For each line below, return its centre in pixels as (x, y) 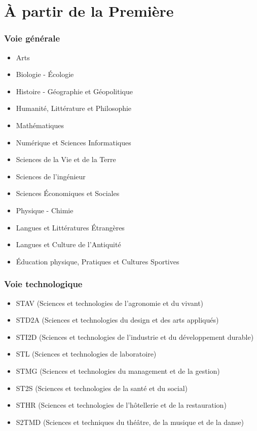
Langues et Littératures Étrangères (70, 227)
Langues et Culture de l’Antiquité (68, 244)
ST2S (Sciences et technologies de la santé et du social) (102, 388)
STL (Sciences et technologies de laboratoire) (86, 354)
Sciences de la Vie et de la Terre (66, 159)
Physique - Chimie (45, 210)
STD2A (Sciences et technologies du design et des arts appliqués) (117, 320)
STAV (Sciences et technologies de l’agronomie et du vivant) (110, 303)
